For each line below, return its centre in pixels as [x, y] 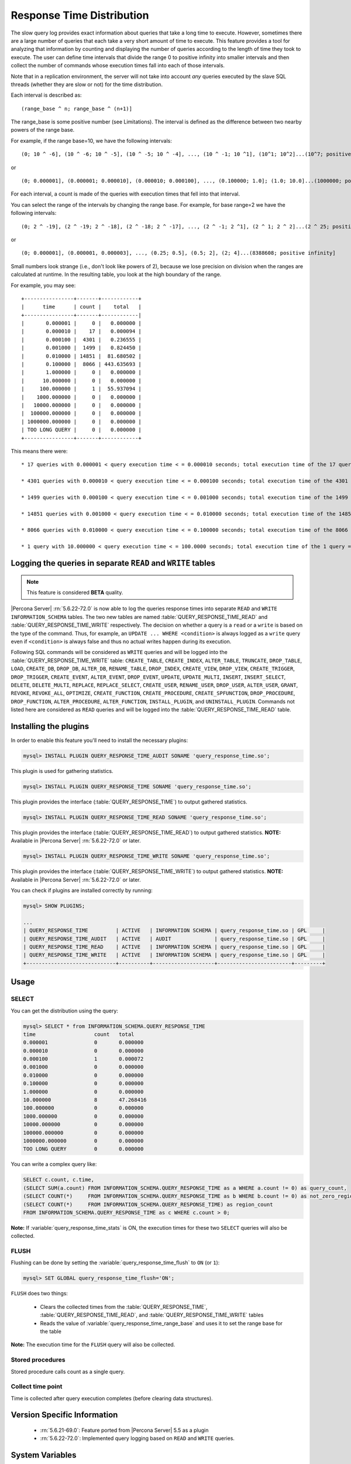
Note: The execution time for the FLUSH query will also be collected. [93, 1345]
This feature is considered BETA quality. [75, 593]
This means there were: [39, 451]
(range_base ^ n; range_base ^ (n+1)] [77, 109]
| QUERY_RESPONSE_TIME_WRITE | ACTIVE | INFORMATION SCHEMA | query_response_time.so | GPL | [174, 955]
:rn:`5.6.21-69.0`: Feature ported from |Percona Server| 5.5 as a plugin [124, 1430]
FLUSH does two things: [39, 1294]
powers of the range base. [43, 130]
